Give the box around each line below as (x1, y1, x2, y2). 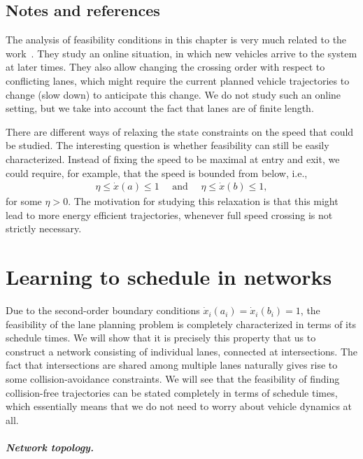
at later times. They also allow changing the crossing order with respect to (6, 59, 325, 74)
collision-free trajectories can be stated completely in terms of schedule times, (6, 385, 338, 400)
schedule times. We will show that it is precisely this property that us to (6, 330, 316, 345)
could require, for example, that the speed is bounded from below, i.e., (6, 165, 308, 180)
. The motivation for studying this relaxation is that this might (68, 194, 339, 209)
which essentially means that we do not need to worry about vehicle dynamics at (6, 399, 353, 414)
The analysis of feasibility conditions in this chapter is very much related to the (6, 32, 347, 47)
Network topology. (6, 440, 94, 455)
